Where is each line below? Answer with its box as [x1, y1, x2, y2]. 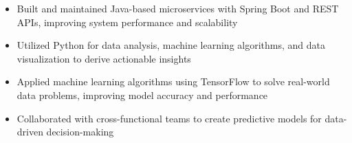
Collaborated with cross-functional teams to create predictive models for [16, 111, 322, 125]
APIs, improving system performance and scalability [16, 14, 238, 29]
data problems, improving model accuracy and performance [16, 87, 268, 102]
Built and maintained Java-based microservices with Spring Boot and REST [16, 1, 339, 15]
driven [16, 124, 43, 139]
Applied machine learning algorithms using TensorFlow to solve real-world [16, 74, 330, 89]
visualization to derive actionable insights [16, 51, 191, 65]
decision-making [46, 124, 114, 139]
